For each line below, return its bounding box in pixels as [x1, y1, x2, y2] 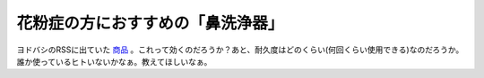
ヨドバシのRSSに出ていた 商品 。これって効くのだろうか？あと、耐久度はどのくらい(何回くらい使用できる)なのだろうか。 [16, 44, 464, 55]
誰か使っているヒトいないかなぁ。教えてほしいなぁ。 [16, 56, 212, 66]
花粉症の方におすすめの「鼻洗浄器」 [16, 13, 284, 33]
